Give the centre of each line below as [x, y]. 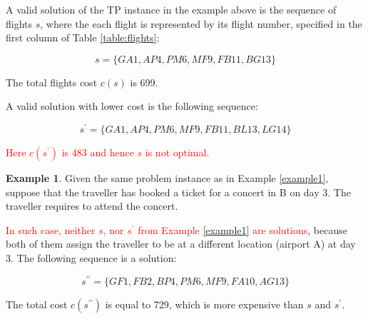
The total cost [37, 304]
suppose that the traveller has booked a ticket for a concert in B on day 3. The [178, 192]
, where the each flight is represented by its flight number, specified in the [201, 23]
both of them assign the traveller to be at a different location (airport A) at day [181, 244]
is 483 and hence [98, 152]
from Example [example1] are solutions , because [242, 229]
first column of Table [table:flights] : [83, 37]
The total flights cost [52, 82]
